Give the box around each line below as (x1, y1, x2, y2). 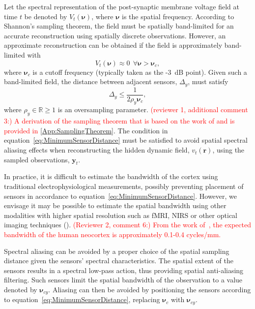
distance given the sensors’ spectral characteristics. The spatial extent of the (4, 255, 233, 266)
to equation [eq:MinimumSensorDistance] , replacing (4, 294, 160, 305)
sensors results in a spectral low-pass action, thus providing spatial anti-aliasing (4, 265, 244, 275)
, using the (212, 145, 245, 155)
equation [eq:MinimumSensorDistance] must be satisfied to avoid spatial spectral (4, 135, 248, 145)
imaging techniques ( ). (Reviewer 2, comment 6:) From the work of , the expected (4, 219, 251, 230)
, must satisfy (188, 76, 228, 87)
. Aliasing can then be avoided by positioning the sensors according (48, 284, 251, 294)
